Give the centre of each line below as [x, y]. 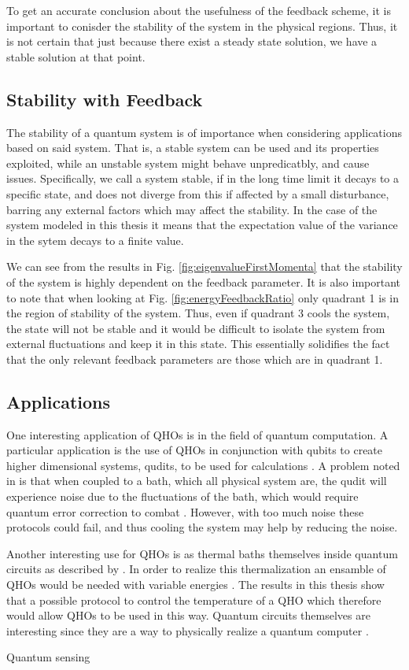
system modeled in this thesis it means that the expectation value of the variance [202, 225]
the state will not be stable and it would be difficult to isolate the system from [196, 328]
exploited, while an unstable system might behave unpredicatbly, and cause [188, 163]
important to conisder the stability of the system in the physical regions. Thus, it [202, 26]
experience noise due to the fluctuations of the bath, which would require [182, 496]
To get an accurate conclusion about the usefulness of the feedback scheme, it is [199, 10]
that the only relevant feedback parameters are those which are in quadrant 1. [195, 359]
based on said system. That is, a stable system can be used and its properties [193, 148]
